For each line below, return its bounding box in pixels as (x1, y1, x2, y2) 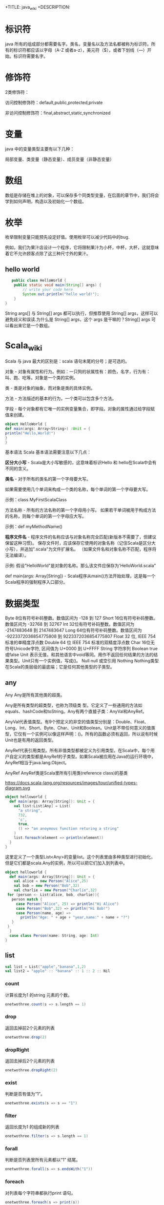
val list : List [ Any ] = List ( (14, 803, 71, 808)
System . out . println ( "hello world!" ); (22, 291, 99, 297)
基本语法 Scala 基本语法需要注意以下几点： (5, 449, 92, 455)
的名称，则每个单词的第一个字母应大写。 (5, 513, 86, 519)
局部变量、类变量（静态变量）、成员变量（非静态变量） (5, 156, 114, 162)
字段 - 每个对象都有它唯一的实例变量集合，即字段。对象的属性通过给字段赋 (5, 406, 155, 412)
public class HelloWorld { (11, 278, 67, 283)
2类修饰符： (5, 89, 29, 95)
